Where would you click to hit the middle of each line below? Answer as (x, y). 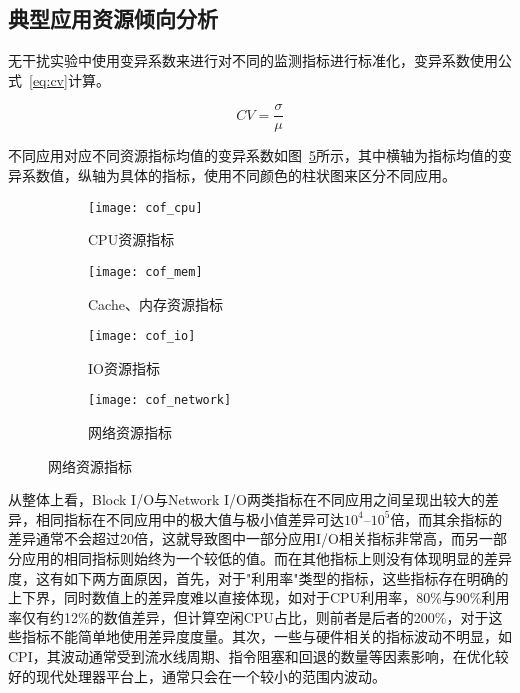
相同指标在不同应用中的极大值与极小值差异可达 (189, 518)
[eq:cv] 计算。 (69, 79)
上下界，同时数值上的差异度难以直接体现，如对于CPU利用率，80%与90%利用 (259, 597)
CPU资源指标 (131, 239)
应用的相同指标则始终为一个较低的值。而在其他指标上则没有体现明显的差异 (266, 558)
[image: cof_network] (160, 400)
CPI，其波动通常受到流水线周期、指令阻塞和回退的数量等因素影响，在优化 (251, 655)
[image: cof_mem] (145, 271)
